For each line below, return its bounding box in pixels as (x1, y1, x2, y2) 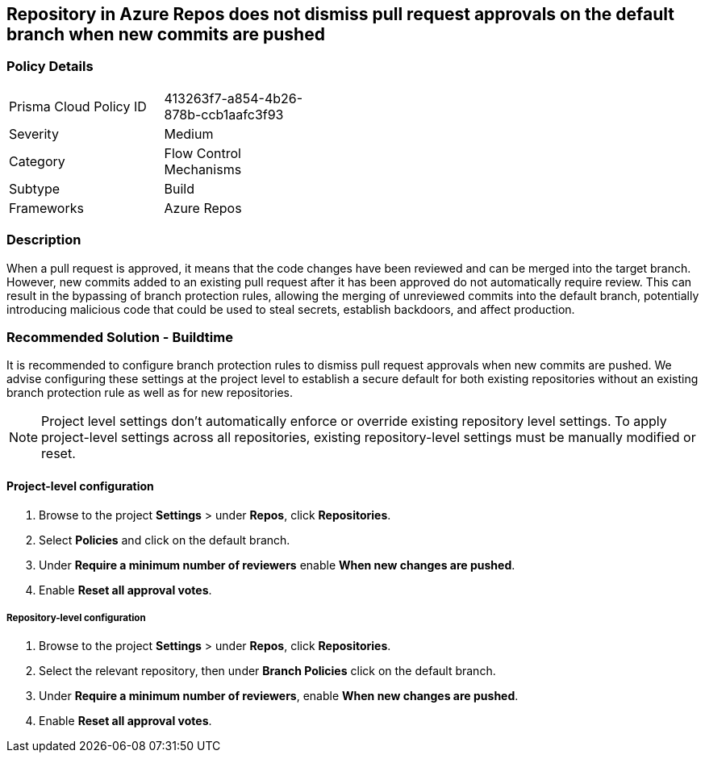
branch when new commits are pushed (6, 24, 325, 44)
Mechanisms (164, 161, 242, 177)
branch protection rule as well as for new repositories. (6, 386, 293, 400)
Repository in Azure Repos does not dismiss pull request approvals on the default (6, 4, 674, 24)
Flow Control (164, 144, 241, 161)
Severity (9, 125, 59, 142)
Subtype (9, 180, 60, 197)
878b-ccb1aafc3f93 (164, 106, 284, 123)
